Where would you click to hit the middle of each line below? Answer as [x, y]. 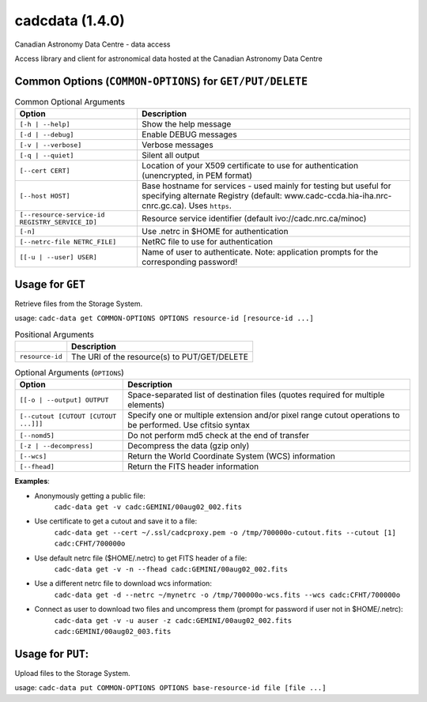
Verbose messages [178, 145]
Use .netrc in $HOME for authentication [215, 232]
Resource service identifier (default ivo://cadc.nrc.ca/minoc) [254, 219]
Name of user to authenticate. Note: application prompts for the [260, 252]
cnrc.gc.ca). [164, 206]
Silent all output [171, 156]
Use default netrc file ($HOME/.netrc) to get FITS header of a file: [141, 558]
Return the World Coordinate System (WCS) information [231, 456]
